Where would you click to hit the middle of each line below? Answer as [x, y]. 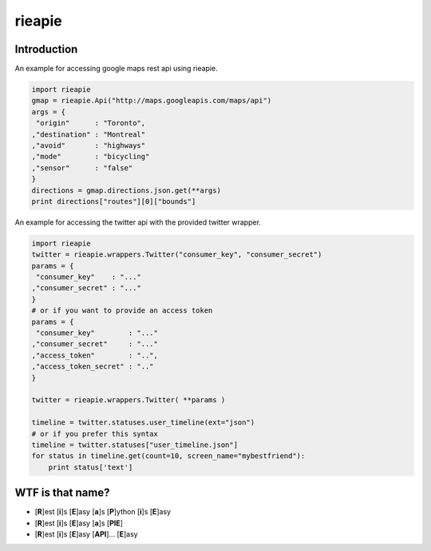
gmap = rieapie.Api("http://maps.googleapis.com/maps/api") [152, 101]
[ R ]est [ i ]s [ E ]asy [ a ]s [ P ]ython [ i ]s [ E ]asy [103, 512]
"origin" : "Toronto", [91, 123]
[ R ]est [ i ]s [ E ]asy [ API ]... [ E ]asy [87, 534]
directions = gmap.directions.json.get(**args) [126, 190]
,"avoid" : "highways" [89, 145]
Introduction [46, 49]
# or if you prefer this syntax [95, 433]
